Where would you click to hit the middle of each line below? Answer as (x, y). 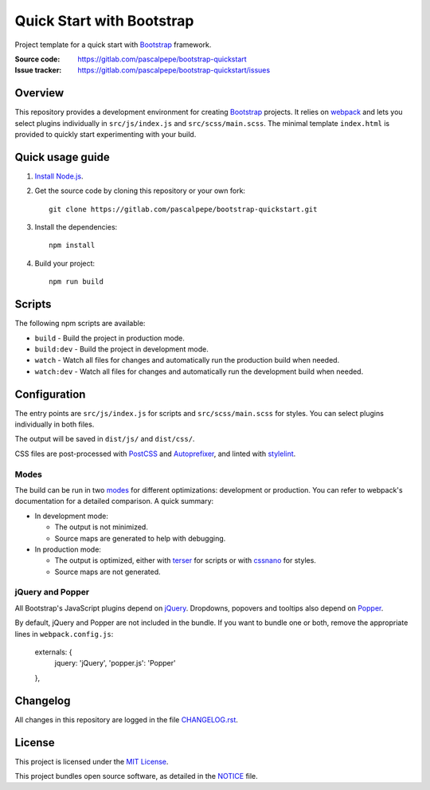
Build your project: (65, 263)
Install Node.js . (59, 176)
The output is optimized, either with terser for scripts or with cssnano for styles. (185, 560)
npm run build (76, 282)
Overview (39, 93)
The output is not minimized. (102, 527)
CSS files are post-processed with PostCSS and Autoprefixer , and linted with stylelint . (155, 454)
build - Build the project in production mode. (109, 338)
